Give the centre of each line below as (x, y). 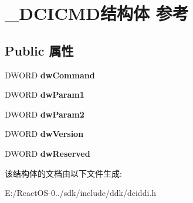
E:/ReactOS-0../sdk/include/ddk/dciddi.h (80, 193)
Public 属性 (39, 50)
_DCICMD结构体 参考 (97, 13)
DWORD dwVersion (44, 134)
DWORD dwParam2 (45, 114)
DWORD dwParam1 (45, 94)
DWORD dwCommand (50, 75)
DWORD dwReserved (48, 153)
